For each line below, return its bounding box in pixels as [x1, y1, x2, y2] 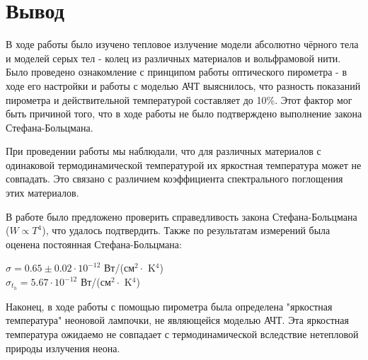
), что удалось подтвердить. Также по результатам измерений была [42, 223, 330, 238]
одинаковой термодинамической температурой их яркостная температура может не [6, 157, 362, 172]
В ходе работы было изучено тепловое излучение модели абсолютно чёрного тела [6, 37, 359, 52]
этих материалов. [6, 185, 79, 200]
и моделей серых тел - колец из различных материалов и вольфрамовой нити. [6, 50, 341, 65]
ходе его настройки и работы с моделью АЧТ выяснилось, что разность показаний [6, 78, 361, 93]
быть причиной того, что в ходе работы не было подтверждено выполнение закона [6, 106, 362, 121]
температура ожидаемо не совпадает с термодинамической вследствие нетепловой [6, 327, 359, 342]
